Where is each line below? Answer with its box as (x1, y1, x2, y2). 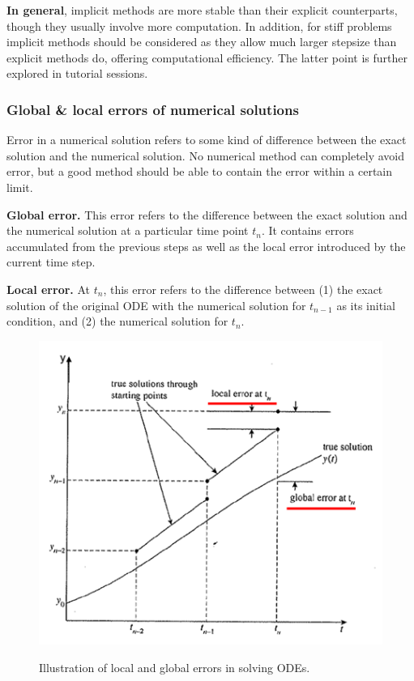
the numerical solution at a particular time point (6, 222, 249, 239)
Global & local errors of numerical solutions (6, 99, 299, 119)
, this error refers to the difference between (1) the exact (103, 280, 383, 297)
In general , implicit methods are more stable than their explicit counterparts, (6, 2, 398, 18)
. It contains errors (261, 222, 354, 239)
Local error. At (6, 280, 91, 297)
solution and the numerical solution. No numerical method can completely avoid (6, 147, 405, 164)
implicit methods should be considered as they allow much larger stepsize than (6, 33, 397, 50)
